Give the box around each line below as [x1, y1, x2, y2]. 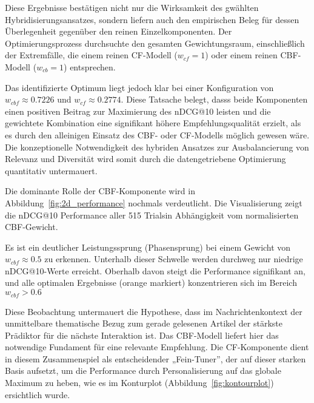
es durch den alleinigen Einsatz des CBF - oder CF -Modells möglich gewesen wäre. [5, 128, 310, 141]
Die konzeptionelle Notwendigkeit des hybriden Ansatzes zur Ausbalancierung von [5, 140, 309, 153]
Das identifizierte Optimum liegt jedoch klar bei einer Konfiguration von [5, 81, 274, 93]
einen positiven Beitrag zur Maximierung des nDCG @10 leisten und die [5, 104, 271, 117]
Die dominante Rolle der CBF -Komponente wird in [5, 185, 195, 197]
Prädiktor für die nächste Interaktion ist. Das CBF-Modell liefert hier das [5, 328, 279, 341]
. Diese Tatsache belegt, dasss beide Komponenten [121, 93, 308, 106]
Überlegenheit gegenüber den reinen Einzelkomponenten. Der [5, 25, 232, 38]
